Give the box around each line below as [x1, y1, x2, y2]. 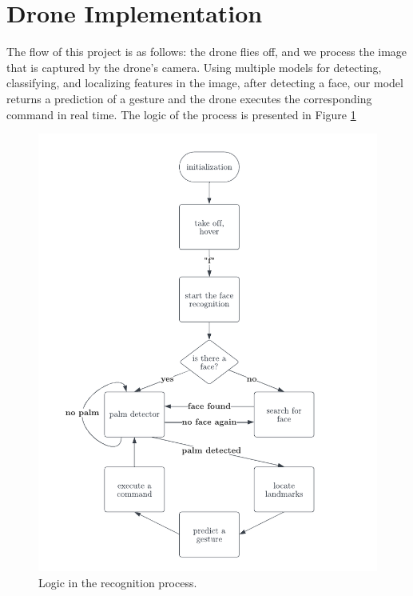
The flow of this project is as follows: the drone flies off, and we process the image [6, 43, 407, 60]
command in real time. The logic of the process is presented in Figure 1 [6, 106, 356, 122]
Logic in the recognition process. [38, 574, 197, 590]
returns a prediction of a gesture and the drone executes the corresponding [6, 90, 372, 106]
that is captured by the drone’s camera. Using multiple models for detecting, [6, 58, 382, 75]
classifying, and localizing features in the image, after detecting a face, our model [6, 74, 403, 91]
